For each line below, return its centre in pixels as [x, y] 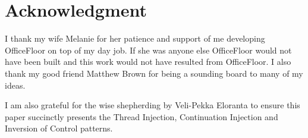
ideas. [15, 85]
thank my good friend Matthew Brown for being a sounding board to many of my [154, 73]
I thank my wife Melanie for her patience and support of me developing [135, 38]
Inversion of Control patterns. [59, 128]
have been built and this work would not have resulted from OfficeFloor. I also [148, 62]
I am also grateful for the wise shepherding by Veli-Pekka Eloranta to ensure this [153, 105]
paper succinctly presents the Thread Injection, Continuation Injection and [142, 116]
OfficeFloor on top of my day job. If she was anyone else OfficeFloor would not [148, 50]
